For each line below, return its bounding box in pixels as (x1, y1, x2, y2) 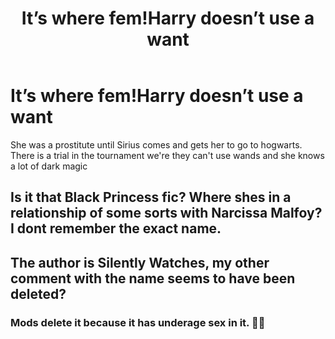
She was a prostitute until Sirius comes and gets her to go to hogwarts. (10, 138, 303, 151)
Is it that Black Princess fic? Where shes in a (10, 189, 292, 206)
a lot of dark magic (10, 160, 88, 172)
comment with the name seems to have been (10, 270, 296, 287)
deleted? (10, 285, 67, 302)
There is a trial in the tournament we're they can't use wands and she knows (10, 149, 325, 161)
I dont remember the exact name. (10, 220, 222, 237)
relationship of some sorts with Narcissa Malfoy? (10, 205, 323, 222)
